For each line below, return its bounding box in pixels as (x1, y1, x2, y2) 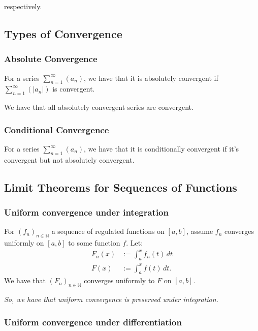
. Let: (126, 237, 143, 248)
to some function (68, 237, 120, 248)
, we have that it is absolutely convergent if (84, 72, 218, 83)
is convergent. (52, 83, 95, 94)
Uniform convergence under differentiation (4, 315, 182, 328)
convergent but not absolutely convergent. (4, 154, 135, 165)
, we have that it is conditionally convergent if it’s (84, 143, 239, 154)
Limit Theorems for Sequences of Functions (4, 179, 237, 195)
